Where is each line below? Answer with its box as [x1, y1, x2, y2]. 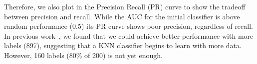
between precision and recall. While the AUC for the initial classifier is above [4, 11, 240, 21]
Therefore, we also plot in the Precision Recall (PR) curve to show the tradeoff [4, 1, 246, 11]
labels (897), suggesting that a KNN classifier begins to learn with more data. [4, 40, 242, 51]
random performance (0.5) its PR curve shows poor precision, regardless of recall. [4, 21, 253, 31]
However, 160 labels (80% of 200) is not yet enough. [4, 50, 163, 60]
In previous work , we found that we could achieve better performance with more [4, 30, 254, 41]
